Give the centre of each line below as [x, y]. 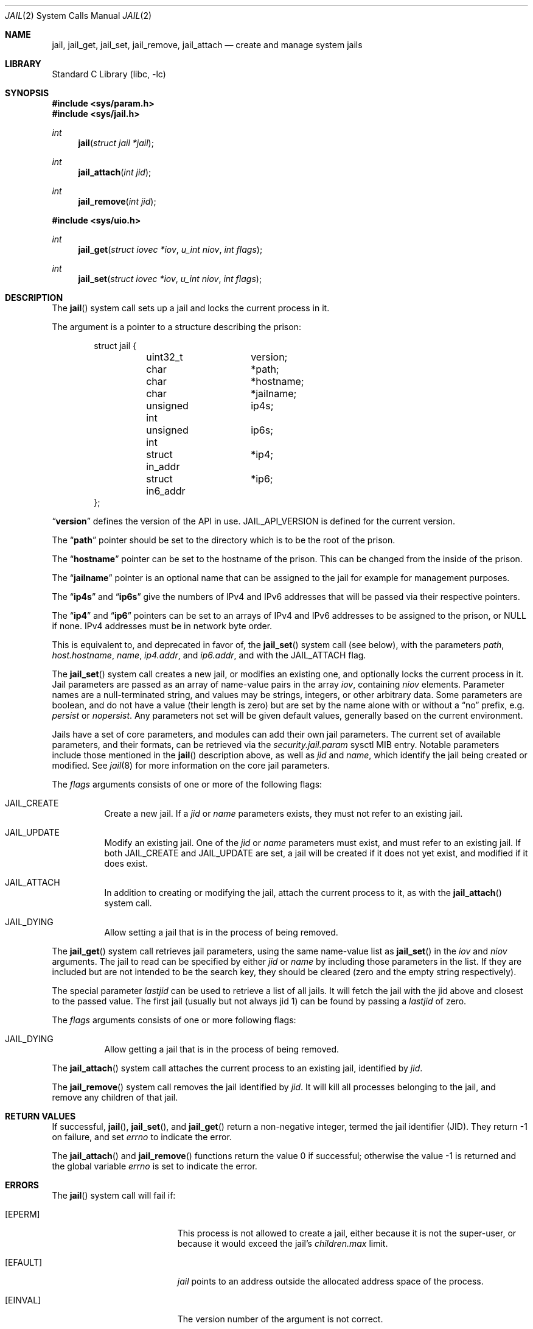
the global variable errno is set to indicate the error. [155, 1166]
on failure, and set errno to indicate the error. [142, 1137]
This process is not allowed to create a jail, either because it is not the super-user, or [347, 1233]
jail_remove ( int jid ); [117, 201]
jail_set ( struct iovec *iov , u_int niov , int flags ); [170, 279]
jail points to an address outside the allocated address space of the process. [330, 1281]
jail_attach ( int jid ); [115, 172]
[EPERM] [23, 1214]
